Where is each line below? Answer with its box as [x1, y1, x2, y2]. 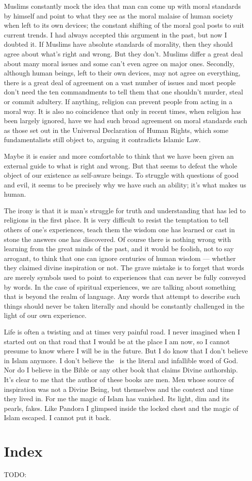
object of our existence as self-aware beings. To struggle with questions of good [4, 170, 239, 180]
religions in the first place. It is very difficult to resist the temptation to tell [4, 215, 229, 225]
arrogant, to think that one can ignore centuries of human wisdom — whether [4, 253, 236, 263]
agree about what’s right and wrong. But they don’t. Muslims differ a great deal [4, 48, 243, 58]
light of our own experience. [4, 310, 87, 320]
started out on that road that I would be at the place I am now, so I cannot [4, 336, 230, 346]
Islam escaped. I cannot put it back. [4, 412, 111, 423]
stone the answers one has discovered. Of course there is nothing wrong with [4, 234, 231, 244]
